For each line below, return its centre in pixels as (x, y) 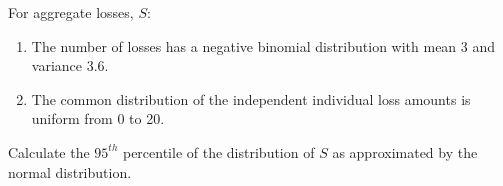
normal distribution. (70, 171)
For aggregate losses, (71, 12)
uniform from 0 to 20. (98, 118)
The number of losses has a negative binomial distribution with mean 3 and (263, 45)
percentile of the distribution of (218, 151)
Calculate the (49, 151)
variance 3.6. (70, 65)
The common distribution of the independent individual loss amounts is (251, 98)
